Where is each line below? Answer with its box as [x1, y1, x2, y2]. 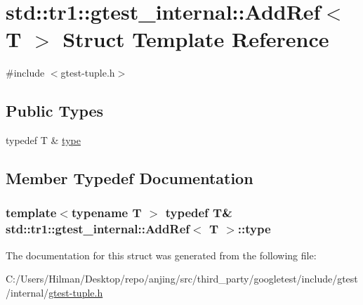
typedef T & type [6, 133, 81, 148]
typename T [71, 204, 142, 221]
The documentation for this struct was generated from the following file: [6, 247, 317, 262]
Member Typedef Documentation [6, 167, 253, 189]
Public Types [6, 100, 104, 122]
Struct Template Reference [62, 25, 329, 53]
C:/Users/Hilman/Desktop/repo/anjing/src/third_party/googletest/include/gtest [6, 271, 358, 286]
